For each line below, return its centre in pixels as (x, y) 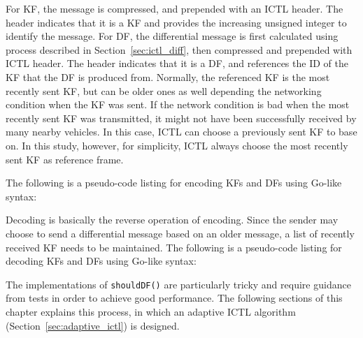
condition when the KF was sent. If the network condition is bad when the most (178, 104)
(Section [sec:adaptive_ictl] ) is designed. (93, 325)
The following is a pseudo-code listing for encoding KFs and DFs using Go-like (174, 183)
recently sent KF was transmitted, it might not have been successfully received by (181, 118)
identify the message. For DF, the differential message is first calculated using (172, 36)
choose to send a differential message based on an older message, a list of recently (180, 233)
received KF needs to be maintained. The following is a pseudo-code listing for (174, 247)
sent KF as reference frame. (65, 159)
